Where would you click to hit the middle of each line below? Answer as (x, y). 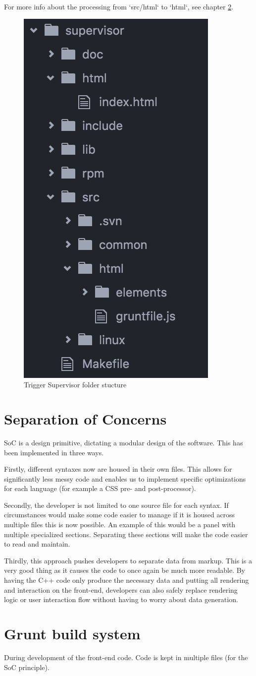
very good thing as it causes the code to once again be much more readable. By (125, 570)
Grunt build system (72, 633)
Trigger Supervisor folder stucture (75, 385)
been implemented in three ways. (54, 452)
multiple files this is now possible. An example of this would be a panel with (120, 524)
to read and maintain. (37, 544)
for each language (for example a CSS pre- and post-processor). (100, 488)
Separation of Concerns (85, 418)
